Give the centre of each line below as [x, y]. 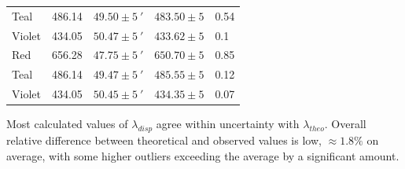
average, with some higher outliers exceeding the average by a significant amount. [203, 155]
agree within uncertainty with [228, 124]
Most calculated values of [67, 124]
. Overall [345, 124]
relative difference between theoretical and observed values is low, [164, 140]
